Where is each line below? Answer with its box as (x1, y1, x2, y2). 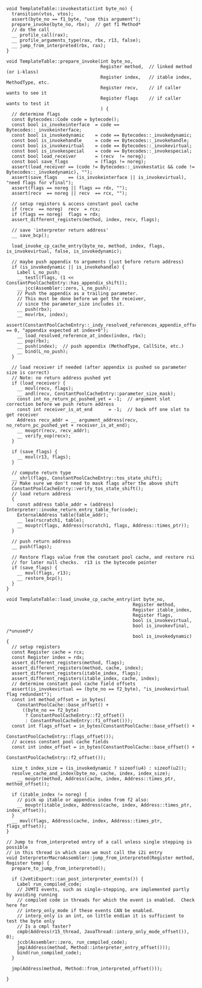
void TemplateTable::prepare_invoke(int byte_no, (6, 58, 133, 65)
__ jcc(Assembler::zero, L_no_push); (17, 285, 112, 291)
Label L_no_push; (17, 269, 61, 275)
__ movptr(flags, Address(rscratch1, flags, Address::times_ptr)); (17, 523, 189, 529)
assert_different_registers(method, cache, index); (11, 665, 144, 671)
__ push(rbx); (17, 306, 52, 312)
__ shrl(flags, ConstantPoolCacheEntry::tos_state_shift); (11, 475, 163, 481)
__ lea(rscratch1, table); (17, 517, 85, 523)
